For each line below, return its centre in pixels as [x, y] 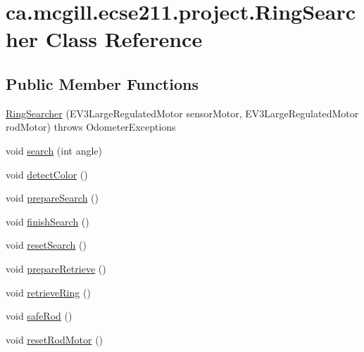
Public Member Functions [102, 83]
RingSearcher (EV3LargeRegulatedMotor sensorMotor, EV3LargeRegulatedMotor [182, 113]
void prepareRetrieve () [56, 268]
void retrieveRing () [48, 292]
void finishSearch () [48, 221]
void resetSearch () [46, 245]
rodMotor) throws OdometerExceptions [91, 127]
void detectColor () [47, 174]
